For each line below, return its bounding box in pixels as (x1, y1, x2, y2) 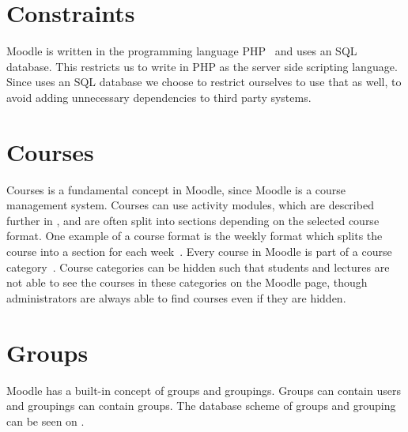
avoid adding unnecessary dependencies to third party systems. (6, 88, 312, 105)
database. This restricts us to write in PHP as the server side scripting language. (6, 58, 398, 74)
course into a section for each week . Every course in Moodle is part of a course (6, 243, 392, 259)
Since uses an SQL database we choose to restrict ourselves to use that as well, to (6, 73, 402, 90)
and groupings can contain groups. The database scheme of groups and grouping (6, 397, 396, 414)
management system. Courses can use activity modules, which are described (6, 197, 374, 213)
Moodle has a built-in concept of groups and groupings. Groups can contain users (6, 381, 401, 398)
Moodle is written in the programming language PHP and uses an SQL (6, 43, 357, 59)
